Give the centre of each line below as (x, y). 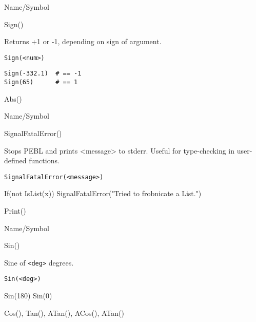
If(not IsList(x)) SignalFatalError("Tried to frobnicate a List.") (103, 193)
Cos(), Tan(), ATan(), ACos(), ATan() (64, 312)
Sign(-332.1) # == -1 (43, 74)
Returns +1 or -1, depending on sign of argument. (83, 41)
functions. (44, 160)
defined (15, 160)
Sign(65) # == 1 (41, 82)
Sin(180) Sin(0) (28, 296)
